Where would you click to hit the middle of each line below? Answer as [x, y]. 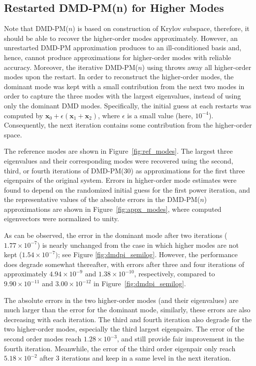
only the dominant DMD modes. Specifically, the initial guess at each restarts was [128, 105]
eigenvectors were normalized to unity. [62, 218]
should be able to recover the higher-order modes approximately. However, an [121, 38]
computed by [24, 115]
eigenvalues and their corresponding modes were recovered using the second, [119, 160]
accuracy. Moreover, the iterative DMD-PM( [71, 67]
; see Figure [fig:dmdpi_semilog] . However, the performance [148, 254]
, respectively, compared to [175, 274]
